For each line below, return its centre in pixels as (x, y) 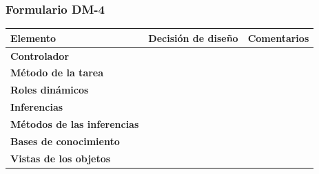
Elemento (33, 37)
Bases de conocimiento (65, 141)
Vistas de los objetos (61, 158)
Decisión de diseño (193, 37)
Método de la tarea (57, 73)
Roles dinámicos (50, 90)
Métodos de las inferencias (75, 123)
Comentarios (278, 37)
